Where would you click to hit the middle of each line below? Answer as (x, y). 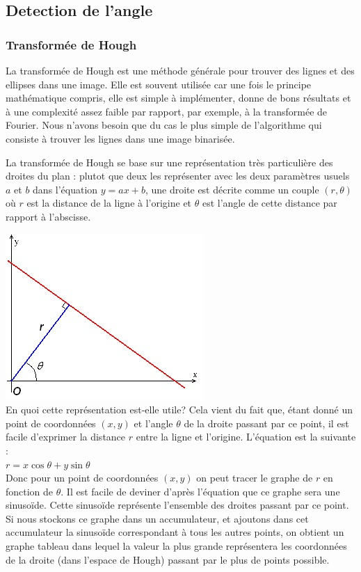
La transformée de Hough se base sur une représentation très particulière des (169, 162)
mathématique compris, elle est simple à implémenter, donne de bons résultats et (178, 98)
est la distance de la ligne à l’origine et (109, 203)
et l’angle (153, 423)
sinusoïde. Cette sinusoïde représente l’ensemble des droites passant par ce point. (177, 505)
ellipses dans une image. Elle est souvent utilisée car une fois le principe (159, 84)
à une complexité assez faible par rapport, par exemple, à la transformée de (167, 111)
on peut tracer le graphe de (255, 478)
